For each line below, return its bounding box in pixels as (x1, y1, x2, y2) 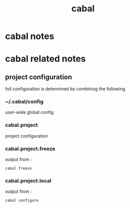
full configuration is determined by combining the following (5, 86, 126, 92)
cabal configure (5, 198, 39, 203)
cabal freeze (5, 166, 32, 171)
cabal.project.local (5, 177, 52, 184)
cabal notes (5, 31, 54, 42)
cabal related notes (5, 53, 86, 65)
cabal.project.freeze (5, 145, 55, 152)
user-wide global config (5, 109, 54, 115)
